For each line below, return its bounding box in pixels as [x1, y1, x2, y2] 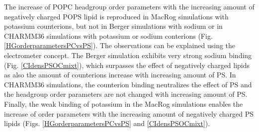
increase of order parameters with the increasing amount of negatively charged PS [4, 108, 254, 119]
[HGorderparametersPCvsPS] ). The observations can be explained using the [4, 40, 236, 51]
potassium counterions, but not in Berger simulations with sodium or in [4, 21, 223, 31]
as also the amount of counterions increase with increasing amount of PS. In [4, 69, 236, 80]
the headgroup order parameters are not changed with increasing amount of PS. [4, 89, 248, 99]
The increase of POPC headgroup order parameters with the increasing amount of [4, 1, 255, 11]
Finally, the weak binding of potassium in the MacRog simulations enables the [4, 98, 243, 109]
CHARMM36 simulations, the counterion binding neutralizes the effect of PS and [4, 79, 252, 89]
